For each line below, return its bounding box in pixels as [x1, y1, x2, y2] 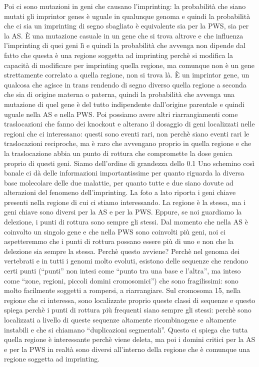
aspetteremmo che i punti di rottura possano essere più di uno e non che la [4, 236, 234, 246]
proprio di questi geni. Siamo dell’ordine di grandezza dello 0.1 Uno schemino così [4, 157, 254, 168]
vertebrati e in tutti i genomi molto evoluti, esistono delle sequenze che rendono [4, 255, 248, 266]
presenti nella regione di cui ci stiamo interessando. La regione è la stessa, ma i [4, 196, 246, 207]
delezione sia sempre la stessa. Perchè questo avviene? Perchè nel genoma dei [4, 245, 240, 256]
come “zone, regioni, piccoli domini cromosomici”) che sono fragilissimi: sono [4, 275, 238, 285]
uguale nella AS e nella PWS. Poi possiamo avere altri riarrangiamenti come [4, 108, 238, 119]
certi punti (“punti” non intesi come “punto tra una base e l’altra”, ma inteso [4, 265, 241, 276]
